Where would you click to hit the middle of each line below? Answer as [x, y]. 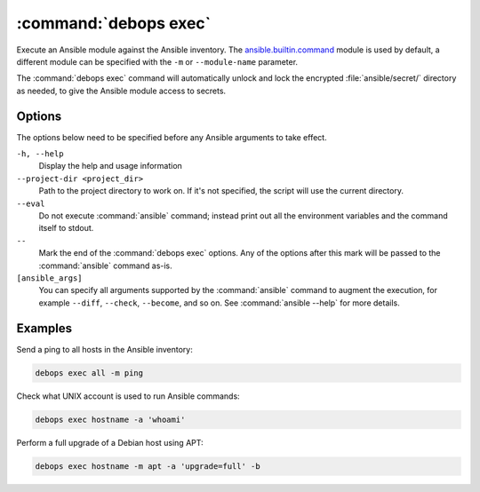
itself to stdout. [66, 228]
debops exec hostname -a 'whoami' [110, 419]
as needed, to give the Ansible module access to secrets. [121, 91]
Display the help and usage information [110, 166]
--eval [31, 203]
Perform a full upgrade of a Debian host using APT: [110, 442]
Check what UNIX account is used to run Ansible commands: [128, 396]
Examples [44, 328]
